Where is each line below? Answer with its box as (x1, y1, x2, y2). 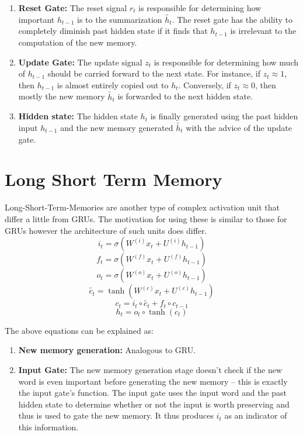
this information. (18, 420, 79, 433)
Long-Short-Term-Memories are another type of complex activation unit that (5, 201, 280, 213)
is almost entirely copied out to (57, 78, 169, 91)
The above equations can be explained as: (5, 324, 154, 336)
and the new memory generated (60, 122, 173, 133)
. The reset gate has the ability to (172, 13, 292, 25)
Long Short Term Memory (5, 167, 222, 191)
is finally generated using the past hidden (150, 110, 298, 122)
